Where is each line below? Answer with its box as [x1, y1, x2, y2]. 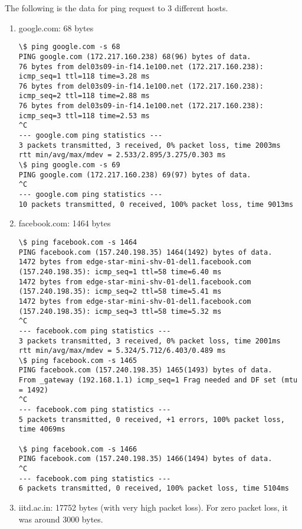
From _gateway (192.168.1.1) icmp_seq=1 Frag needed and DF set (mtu [18, 376, 298, 385]
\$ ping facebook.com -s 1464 [18, 238, 137, 246]
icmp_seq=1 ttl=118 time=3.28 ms [18, 72, 150, 81]
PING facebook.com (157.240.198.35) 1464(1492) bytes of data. [18, 248, 273, 257]
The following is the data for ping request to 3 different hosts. [5, 2, 228, 14]
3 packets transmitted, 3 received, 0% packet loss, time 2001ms [18, 336, 281, 345]
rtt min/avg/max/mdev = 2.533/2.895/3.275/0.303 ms [18, 151, 226, 160]
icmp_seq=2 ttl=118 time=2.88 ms [18, 92, 150, 100]
